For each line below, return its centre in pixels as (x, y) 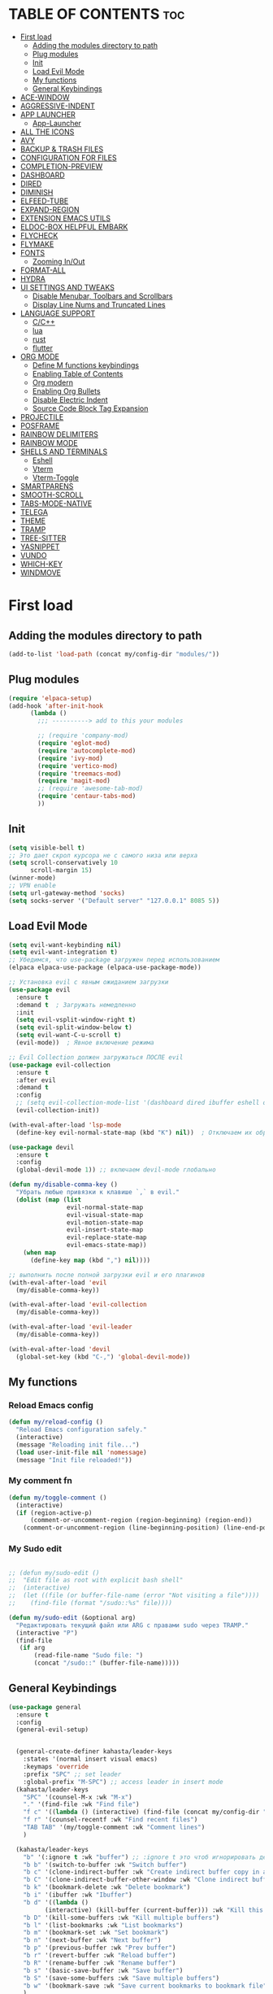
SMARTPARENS (47, 486)
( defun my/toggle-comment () (58, 1498)
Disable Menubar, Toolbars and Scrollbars (102, 296)
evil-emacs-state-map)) (107, 1246)
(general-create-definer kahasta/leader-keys (94, 1752)
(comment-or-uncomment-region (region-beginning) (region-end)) (141, 1521)
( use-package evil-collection (60, 1065)
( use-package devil (41, 1147)
